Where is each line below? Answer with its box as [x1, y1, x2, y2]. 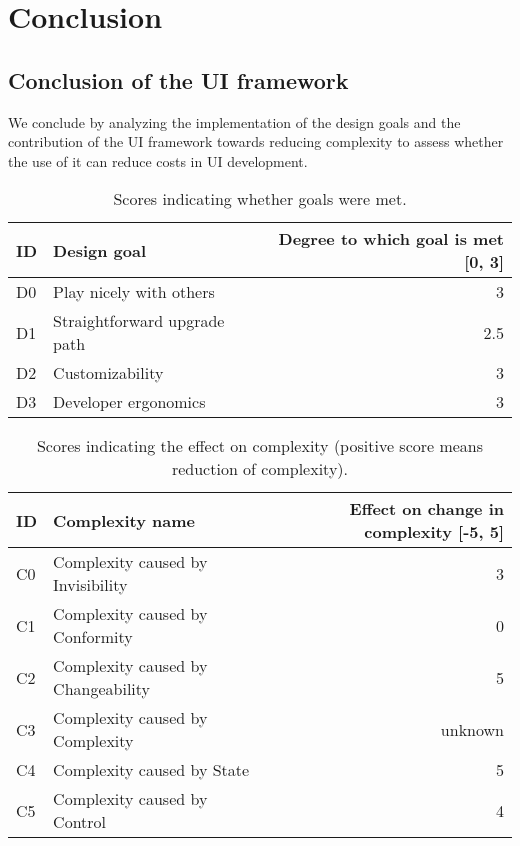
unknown [440, 717, 504, 741]
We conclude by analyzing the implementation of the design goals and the [8, 111, 461, 132]
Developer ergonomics [53, 390, 206, 414]
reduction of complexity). [171, 457, 349, 481]
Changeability [53, 677, 151, 701]
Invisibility [53, 573, 128, 597]
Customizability [53, 361, 164, 385]
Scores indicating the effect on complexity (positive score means [36, 434, 484, 458]
